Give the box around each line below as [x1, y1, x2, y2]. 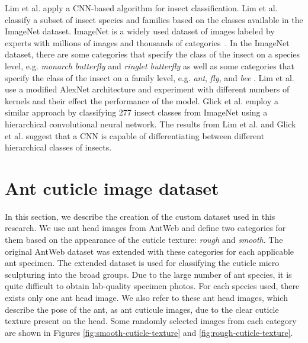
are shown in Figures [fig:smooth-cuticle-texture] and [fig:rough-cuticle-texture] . [5, 326, 293, 338]
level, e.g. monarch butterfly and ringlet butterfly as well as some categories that [5, 59, 295, 72]
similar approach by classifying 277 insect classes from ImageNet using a [5, 106, 268, 118]
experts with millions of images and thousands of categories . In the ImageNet [5, 36, 290, 49]
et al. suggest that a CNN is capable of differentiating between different [5, 129, 265, 142]
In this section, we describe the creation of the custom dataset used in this [5, 210, 275, 222]
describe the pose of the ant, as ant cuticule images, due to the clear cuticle [5, 303, 279, 315]
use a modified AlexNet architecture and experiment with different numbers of [5, 83, 290, 95]
